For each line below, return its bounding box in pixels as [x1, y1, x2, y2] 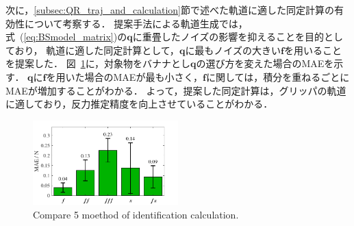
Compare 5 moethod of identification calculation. [33, 207, 239, 221]
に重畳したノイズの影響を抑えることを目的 [132, 29, 324, 44]
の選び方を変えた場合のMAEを [196, 56, 334, 71]
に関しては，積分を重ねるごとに [205, 69, 350, 84]
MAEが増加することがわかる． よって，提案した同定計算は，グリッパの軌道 [5, 83, 346, 97]
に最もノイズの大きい [185, 42, 281, 57]
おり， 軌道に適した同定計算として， [14, 42, 179, 57]
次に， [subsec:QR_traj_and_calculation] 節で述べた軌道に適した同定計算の [5, 3, 335, 16]
